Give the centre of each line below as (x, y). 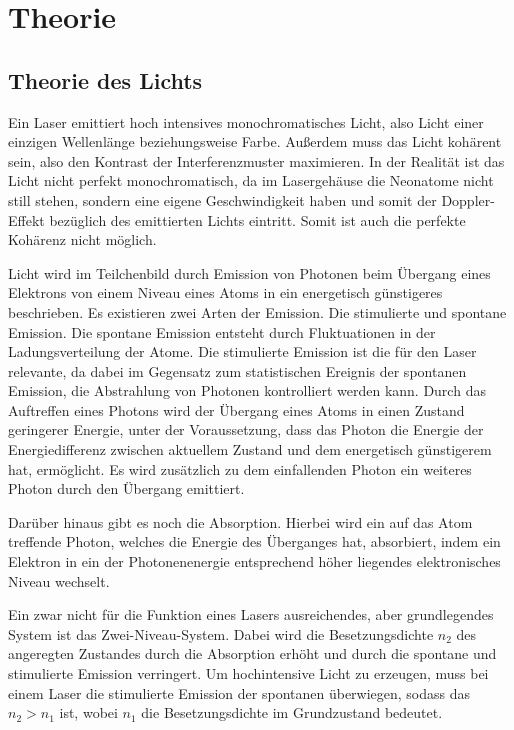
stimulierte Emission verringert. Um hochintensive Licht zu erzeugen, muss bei (248, 673)
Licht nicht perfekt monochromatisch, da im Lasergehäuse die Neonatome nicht (251, 180)
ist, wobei (88, 712)
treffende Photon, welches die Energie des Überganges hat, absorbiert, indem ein (254, 541)
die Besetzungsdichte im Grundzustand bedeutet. (292, 712)
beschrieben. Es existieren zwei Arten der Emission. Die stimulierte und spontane (257, 311)
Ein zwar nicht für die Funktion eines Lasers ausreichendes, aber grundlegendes (251, 614)
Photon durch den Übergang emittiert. (126, 488)
